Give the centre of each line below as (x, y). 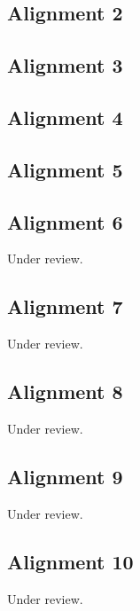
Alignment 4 (65, 117)
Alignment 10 (70, 561)
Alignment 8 (65, 392)
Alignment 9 (65, 476)
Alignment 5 (65, 169)
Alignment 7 (65, 306)
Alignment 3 (65, 65)
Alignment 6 (65, 221)
